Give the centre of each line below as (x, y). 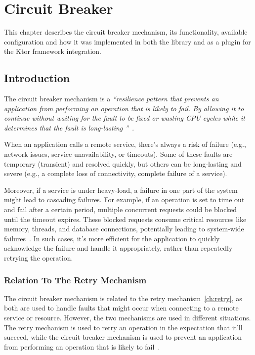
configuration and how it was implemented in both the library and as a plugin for (127, 41)
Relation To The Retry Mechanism (75, 280)
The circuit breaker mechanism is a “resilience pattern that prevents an (111, 99)
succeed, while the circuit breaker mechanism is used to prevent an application (123, 337)
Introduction (37, 78)
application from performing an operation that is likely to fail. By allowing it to (124, 108)
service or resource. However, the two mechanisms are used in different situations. (127, 318)
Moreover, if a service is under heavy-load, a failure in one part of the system (121, 190)
